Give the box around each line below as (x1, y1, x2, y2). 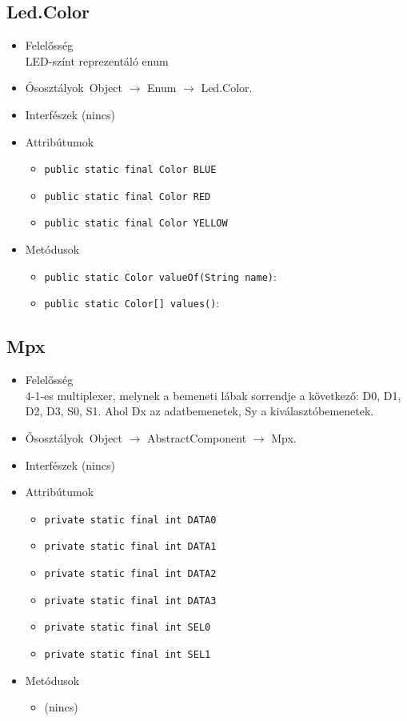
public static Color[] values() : (44, 294, 220, 311)
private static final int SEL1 (44, 649, 211, 661)
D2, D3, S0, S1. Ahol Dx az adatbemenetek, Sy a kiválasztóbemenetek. (25, 403, 374, 419)
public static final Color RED (44, 190, 211, 202)
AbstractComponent (146, 430, 247, 447)
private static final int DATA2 (44, 568, 217, 580)
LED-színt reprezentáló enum (25, 52, 169, 69)
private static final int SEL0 (44, 622, 211, 634)
